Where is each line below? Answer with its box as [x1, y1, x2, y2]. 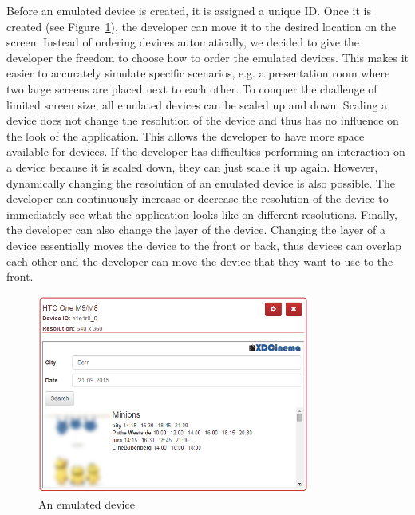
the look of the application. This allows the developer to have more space [6, 127, 365, 144]
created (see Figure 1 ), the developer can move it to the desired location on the [6, 18, 397, 34]
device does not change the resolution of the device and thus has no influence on [6, 112, 399, 129]
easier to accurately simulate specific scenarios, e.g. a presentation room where [6, 65, 390, 81]
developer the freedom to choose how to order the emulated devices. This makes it [6, 49, 409, 65]
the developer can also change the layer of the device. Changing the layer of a [6, 221, 385, 238]
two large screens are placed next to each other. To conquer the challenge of [6, 80, 377, 97]
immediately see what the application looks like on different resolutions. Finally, [6, 205, 397, 222]
